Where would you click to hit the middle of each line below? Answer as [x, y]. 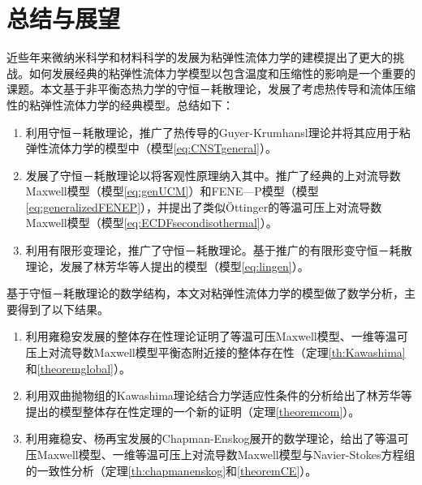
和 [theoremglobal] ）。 [78, 368]
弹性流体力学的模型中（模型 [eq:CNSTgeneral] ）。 [151, 148]
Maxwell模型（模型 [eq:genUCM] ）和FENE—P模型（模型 [172, 191]
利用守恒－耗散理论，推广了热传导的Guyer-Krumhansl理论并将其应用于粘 [218, 132]
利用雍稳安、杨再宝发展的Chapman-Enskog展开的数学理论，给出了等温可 [217, 438]
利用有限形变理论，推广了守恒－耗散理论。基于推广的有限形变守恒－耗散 [219, 250]
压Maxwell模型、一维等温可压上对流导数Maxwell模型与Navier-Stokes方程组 [220, 454]
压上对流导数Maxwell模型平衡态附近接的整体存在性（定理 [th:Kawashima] [215, 352]
